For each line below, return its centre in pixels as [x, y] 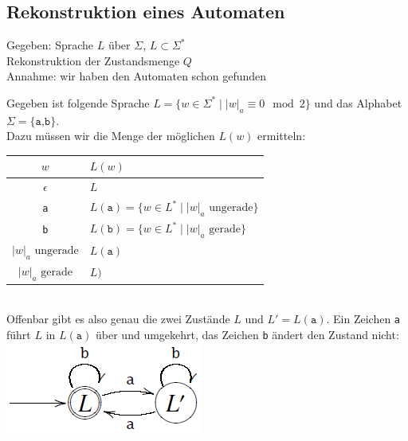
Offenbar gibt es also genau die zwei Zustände [118, 319]
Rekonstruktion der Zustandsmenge [93, 60]
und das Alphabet [358, 102]
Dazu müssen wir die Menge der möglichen [111, 136]
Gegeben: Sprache [50, 45]
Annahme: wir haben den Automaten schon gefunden [137, 76]
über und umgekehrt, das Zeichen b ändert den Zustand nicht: [247, 334]
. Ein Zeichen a [363, 319]
